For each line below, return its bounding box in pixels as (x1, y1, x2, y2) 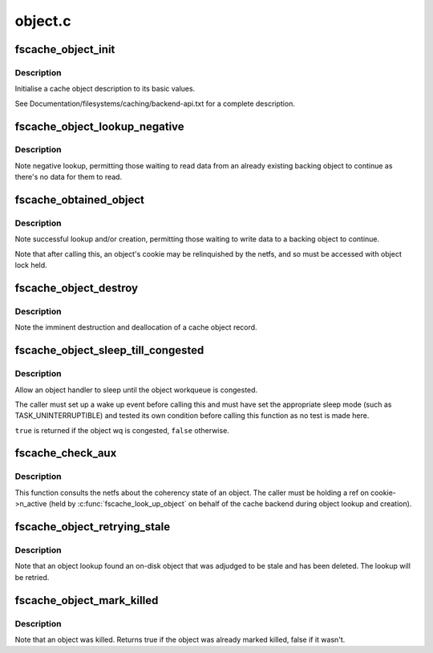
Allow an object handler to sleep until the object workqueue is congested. (14, 385, 258, 395)
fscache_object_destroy (14, 282, 139, 294)
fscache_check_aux (14, 446, 117, 460)
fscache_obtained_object (14, 193, 144, 207)
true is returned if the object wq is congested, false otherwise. (14, 425, 230, 435)
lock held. (14, 261, 47, 270)
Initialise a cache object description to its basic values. (14, 84, 196, 94)
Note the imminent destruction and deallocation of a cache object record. (14, 322, 257, 332)
